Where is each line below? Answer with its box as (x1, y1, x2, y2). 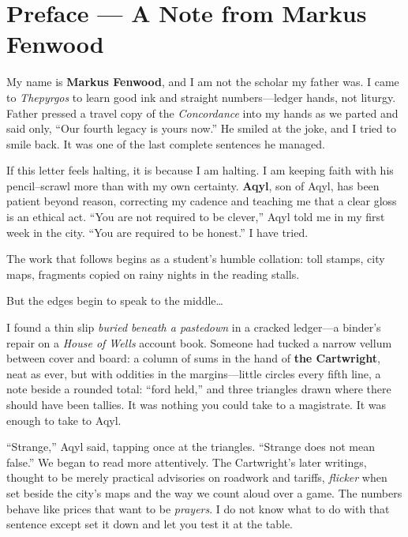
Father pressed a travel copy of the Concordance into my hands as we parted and (6, 104, 399, 121)
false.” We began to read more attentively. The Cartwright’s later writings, (6, 453, 367, 470)
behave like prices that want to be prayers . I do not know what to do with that (6, 500, 390, 516)
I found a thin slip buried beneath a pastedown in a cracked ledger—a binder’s (6, 319, 381, 336)
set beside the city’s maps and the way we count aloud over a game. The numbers (6, 484, 402, 501)
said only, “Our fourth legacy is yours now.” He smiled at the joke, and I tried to (6, 120, 396, 137)
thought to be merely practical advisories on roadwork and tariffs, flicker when (6, 469, 387, 486)
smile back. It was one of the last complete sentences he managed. (6, 135, 325, 152)
